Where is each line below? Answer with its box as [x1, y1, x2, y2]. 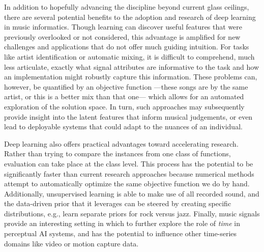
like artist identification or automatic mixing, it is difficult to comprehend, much [4, 51, 255, 62]
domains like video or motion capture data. [4, 238, 139, 248]
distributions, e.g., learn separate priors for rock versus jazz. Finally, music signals [4, 208, 260, 218]
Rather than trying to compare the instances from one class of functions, [4, 148, 231, 159]
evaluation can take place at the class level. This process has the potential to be [4, 158, 253, 169]
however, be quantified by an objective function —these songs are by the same [4, 81, 248, 92]
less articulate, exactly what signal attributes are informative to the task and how [4, 61, 259, 72]
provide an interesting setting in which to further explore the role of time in [4, 218, 240, 229]
